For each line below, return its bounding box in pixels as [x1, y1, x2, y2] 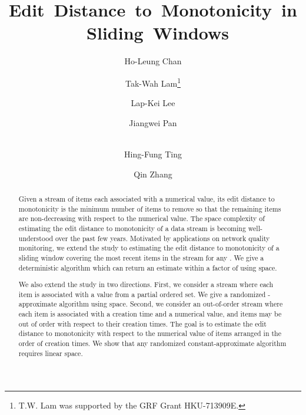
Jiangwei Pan [129, 116, 177, 129]
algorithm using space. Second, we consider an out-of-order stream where [59, 299, 283, 309]
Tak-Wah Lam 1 [125, 75, 181, 89]
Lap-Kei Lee [131, 97, 175, 109]
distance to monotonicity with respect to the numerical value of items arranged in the [18, 328, 282, 338]
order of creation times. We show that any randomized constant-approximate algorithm [18, 338, 287, 348]
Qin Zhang [134, 167, 172, 180]
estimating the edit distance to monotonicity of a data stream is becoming [18, 223, 246, 233]
